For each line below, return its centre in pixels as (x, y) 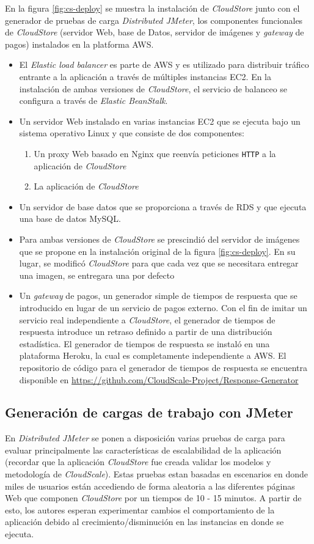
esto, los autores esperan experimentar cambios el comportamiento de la (140, 509)
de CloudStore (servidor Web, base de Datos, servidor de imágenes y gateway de (155, 32)
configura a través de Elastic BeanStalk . (93, 101)
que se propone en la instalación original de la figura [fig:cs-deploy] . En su (157, 251)
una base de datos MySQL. (70, 219)
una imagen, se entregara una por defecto (97, 275)
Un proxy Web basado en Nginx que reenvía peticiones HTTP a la (155, 153)
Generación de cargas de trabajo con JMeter (149, 412)
